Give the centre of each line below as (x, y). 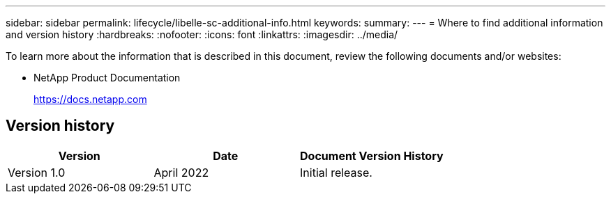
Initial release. (336, 172)
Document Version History (372, 156)
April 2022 (181, 172)
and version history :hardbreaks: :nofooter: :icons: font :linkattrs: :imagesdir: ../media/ (202, 34)
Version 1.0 (37, 172)
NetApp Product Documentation (107, 78)
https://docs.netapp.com (90, 99)
